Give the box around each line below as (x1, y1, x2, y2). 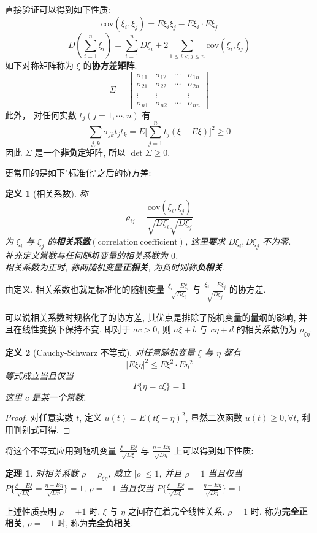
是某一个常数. (32, 390, 86, 403)
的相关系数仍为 (236, 323, 297, 336)
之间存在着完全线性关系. (128, 504, 225, 517)
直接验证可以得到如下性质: (5, 3, 110, 15)
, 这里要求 (185, 234, 226, 247)
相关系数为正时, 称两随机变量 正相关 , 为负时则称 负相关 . (5, 261, 225, 274)
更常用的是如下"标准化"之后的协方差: (5, 166, 151, 179)
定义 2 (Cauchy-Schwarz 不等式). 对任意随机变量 (5, 346, 195, 359)
